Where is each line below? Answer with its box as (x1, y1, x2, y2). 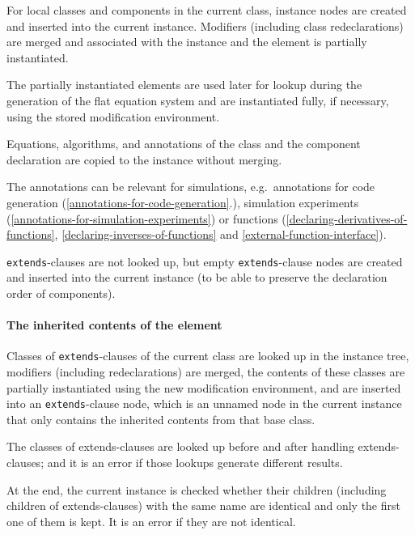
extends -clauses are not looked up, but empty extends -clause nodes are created (6, 253, 403, 270)
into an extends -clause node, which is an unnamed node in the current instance (6, 395, 402, 412)
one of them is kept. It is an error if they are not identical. (6, 512, 296, 529)
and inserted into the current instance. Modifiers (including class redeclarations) (6, 17, 404, 34)
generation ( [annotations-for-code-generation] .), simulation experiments (6, 193, 359, 210)
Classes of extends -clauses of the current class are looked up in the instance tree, (6, 347, 409, 364)
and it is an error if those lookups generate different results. (47, 454, 343, 471)
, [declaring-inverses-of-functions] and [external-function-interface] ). (54, 226, 387, 243)
